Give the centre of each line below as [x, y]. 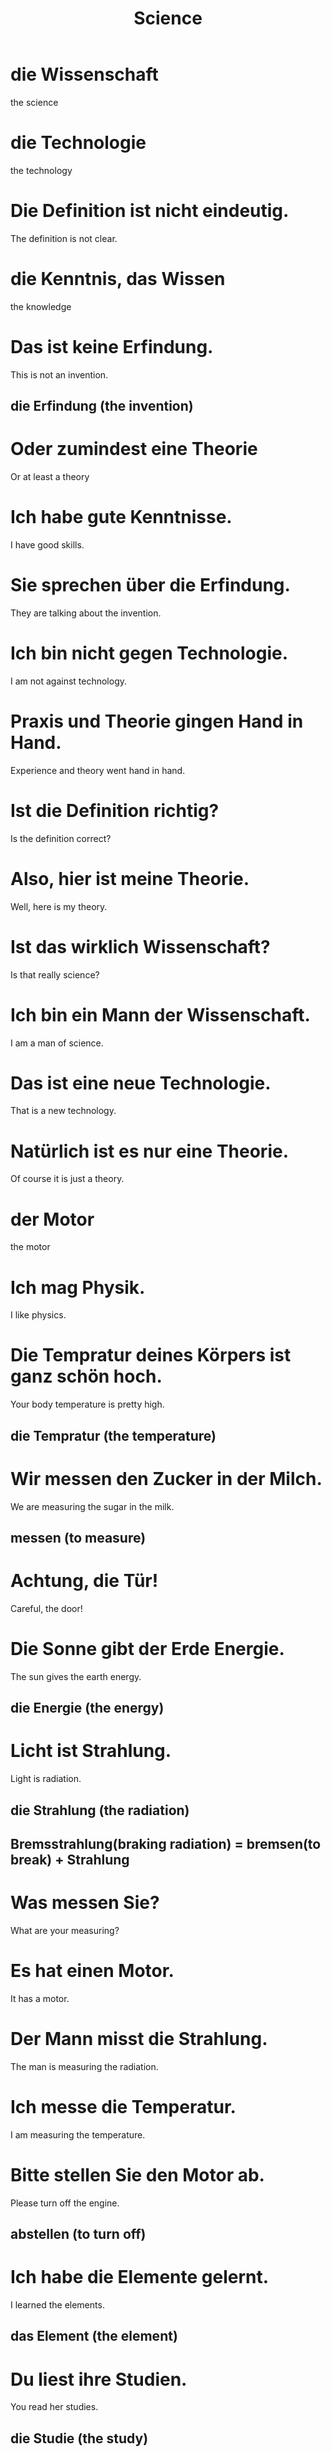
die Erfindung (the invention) [102, 406]
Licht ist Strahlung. [91, 1751]
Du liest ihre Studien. [99, 2379]
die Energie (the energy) [87, 1708]
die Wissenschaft [84, 74]
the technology [41, 170]
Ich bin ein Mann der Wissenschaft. [160, 1014]
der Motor [52, 1219]
